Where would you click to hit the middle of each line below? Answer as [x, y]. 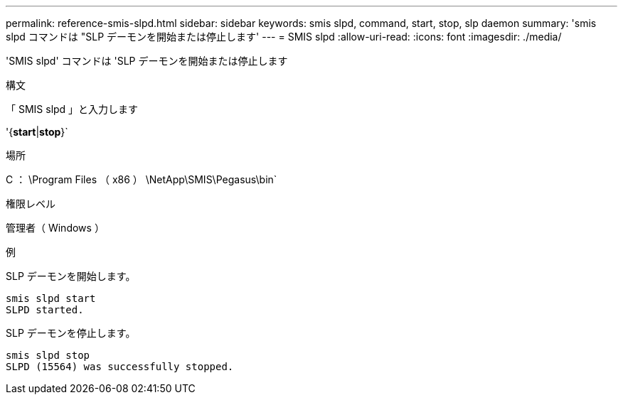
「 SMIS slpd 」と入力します [72, 109]
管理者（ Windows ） [55, 228]
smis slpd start [51, 298]
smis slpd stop [48, 355]
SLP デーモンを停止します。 [71, 333]
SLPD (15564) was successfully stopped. [120, 367]
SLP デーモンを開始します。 [71, 276]
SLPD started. [45, 310]
